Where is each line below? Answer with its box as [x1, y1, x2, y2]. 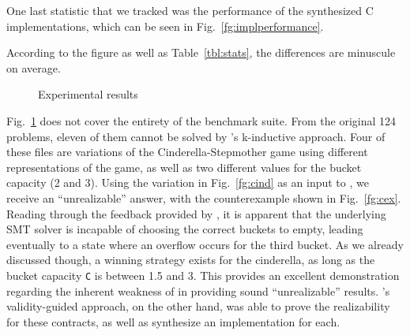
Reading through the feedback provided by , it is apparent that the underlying [6, 205, 386, 221]
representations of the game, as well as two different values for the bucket [6, 158, 362, 175]
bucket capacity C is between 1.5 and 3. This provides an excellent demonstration [6, 266, 400, 283]
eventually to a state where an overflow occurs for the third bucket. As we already [6, 236, 404, 252]
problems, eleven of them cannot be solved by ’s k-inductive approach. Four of [6, 128, 386, 144]
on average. [6, 59, 61, 76]
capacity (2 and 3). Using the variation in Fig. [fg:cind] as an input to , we [6, 174, 369, 191]
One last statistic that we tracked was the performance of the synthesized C [6, 2, 374, 18]
